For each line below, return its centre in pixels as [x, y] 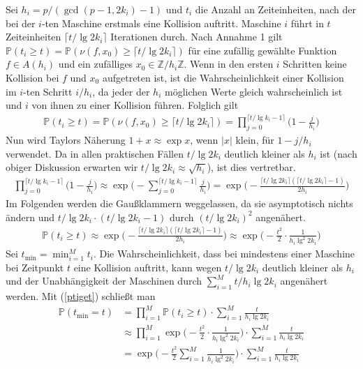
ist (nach [339, 153]
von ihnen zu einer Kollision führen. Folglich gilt [135, 105]
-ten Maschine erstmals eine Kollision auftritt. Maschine [161, 23]
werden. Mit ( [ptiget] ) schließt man [81, 296]
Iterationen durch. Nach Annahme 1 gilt [197, 37]
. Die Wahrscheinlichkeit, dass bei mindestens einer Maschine [224, 254]
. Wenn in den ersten [229, 64]
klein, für [255, 140]
